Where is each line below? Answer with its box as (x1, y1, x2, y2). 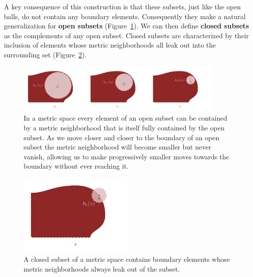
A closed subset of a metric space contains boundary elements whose (24, 254, 230, 264)
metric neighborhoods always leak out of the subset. (24, 263, 180, 274)
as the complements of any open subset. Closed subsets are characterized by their (4, 30, 249, 40)
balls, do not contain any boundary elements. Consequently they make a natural (4, 11, 246, 21)
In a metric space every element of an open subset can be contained (24, 113, 227, 123)
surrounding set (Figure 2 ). (4, 49, 87, 59)
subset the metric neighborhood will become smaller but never (24, 142, 211, 152)
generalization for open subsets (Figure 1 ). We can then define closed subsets (4, 21, 249, 31)
